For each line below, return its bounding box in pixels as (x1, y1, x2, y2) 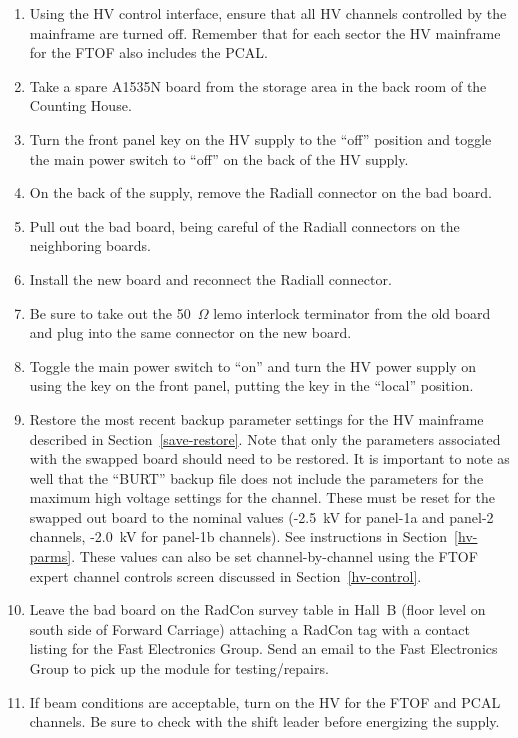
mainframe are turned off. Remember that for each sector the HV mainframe (29, 22, 501, 43)
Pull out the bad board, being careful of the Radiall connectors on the (29, 215, 460, 236)
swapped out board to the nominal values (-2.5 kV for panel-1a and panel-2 (29, 506, 494, 527)
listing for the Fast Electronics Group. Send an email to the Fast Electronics (29, 638, 498, 659)
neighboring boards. (29, 235, 151, 256)
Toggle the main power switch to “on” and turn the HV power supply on (29, 355, 477, 376)
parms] (29, 546, 72, 567)
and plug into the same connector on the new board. (29, 322, 352, 343)
